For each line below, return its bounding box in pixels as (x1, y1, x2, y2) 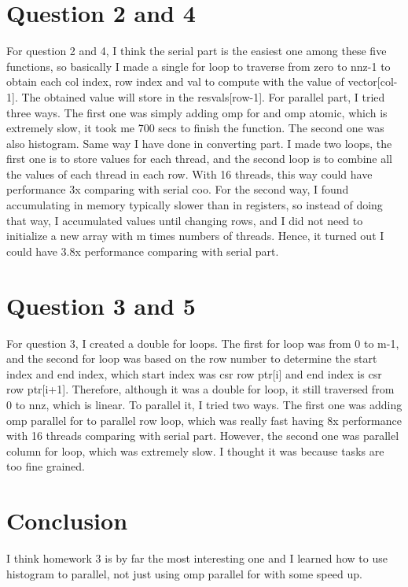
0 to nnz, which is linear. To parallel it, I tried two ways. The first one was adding (6, 396, 402, 412)
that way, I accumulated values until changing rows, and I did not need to (6, 212, 363, 228)
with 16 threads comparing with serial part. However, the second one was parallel (6, 427, 399, 444)
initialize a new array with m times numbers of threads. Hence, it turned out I (6, 227, 384, 244)
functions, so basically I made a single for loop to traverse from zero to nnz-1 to (6, 57, 391, 74)
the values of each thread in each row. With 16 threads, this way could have (6, 165, 373, 182)
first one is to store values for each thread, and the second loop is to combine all (6, 150, 392, 167)
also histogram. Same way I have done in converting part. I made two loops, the (6, 135, 392, 151)
